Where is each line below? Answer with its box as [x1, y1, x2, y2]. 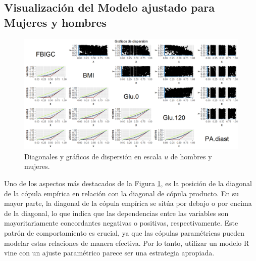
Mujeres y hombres [4, 14, 107, 30]
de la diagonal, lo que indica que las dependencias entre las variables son [4, 207, 229, 218]
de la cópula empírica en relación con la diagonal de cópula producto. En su [4, 188, 239, 198]
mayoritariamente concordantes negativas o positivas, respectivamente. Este [4, 217, 238, 228]
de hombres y [170, 151, 212, 161]
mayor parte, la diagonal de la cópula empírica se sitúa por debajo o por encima [4, 198, 252, 208]
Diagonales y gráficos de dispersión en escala [24, 151, 162, 161]
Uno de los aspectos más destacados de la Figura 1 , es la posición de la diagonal [4, 178, 252, 188]
